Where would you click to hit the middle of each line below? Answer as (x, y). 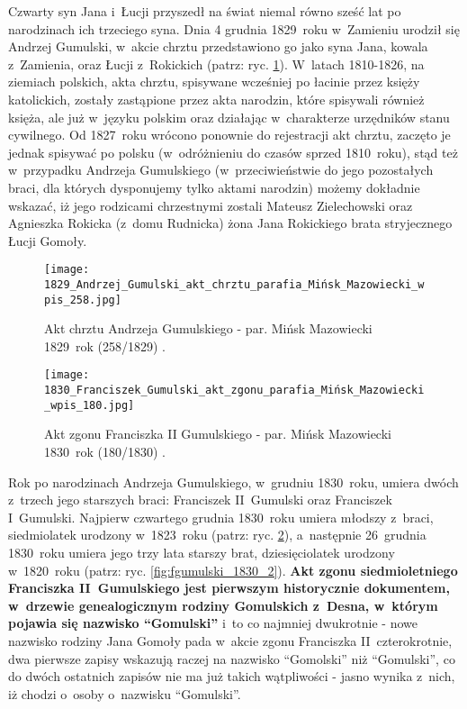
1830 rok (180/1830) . (105, 452)
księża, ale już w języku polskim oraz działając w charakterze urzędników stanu (229, 117)
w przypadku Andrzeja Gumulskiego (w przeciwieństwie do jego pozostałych (221, 170)
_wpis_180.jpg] (90, 405)
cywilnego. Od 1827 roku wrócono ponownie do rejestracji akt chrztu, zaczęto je (229, 135)
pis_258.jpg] (83, 300)
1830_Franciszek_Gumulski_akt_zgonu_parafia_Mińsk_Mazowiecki (234, 391)
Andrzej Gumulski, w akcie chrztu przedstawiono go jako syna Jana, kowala (218, 46)
